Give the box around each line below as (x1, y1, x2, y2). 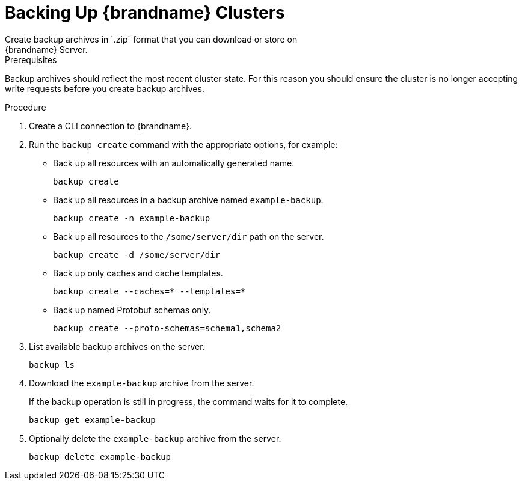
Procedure (5, 102, 46, 112)
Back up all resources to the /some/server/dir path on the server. (53, 231, 324, 242)
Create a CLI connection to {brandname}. (29, 120, 192, 131)
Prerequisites (5, 54, 57, 65)
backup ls (29, 359, 75, 370)
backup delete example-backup (29, 451, 171, 462)
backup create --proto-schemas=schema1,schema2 (53, 323, 281, 333)
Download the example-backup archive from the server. (29, 377, 254, 388)
